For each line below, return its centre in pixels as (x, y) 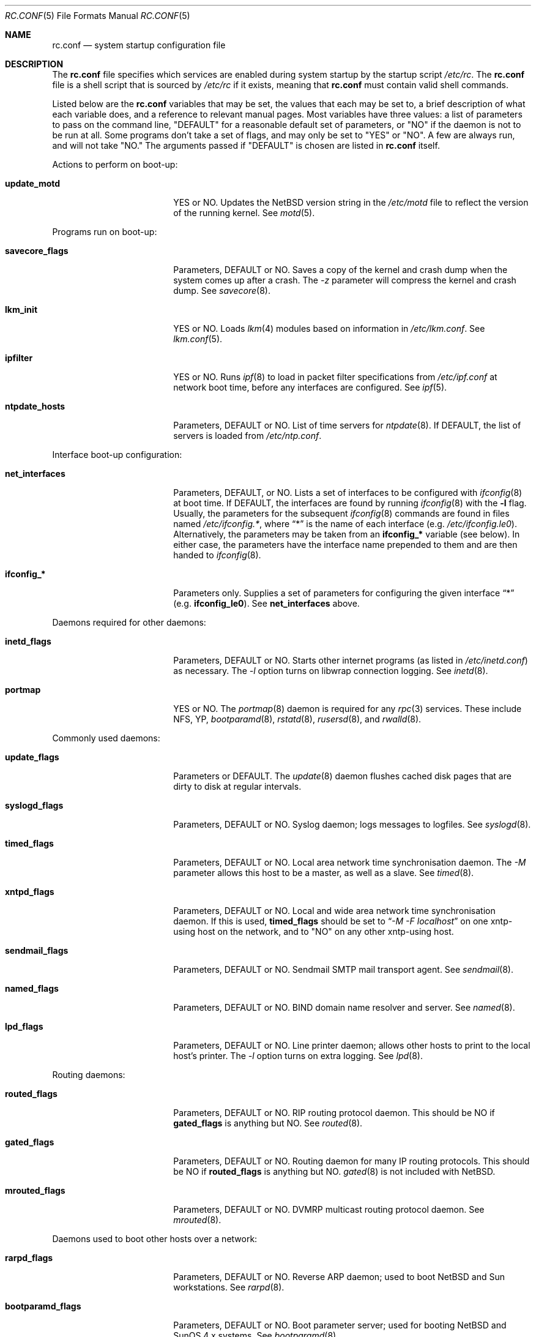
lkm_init (21, 309)
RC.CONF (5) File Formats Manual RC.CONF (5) (98, 16)
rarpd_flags (29, 1258)
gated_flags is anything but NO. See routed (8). (268, 1123)
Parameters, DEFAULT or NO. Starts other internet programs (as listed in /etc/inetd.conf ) (351, 660)
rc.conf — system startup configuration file (139, 45)
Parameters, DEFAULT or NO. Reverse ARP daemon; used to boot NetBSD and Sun (339, 1277)
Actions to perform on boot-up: (115, 164)
